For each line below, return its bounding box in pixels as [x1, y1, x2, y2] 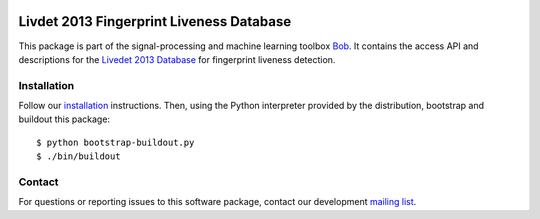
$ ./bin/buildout [36, 151, 121, 162]
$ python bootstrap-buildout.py [36, 136, 195, 148]
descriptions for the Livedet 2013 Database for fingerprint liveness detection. [18, 53, 336, 65]
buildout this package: [18, 113, 110, 125]
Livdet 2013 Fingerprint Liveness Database [18, 13, 292, 30]
